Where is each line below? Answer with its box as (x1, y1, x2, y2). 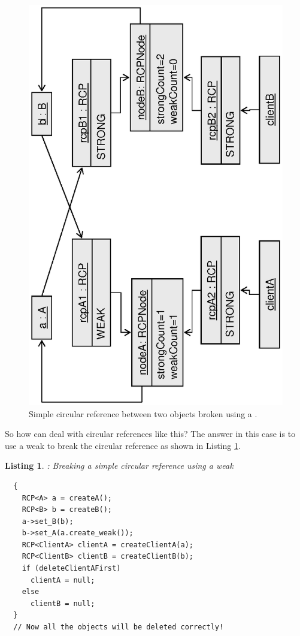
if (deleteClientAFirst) (22, 564, 121, 573)
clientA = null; (30, 575, 95, 584)
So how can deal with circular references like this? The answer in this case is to (5, 427, 296, 440)
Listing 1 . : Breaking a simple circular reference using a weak (5, 459, 234, 472)
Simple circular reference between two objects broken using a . (29, 407, 257, 420)
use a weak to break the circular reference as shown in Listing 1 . (5, 439, 241, 451)
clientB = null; (30, 599, 95, 608)
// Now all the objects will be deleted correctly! (13, 623, 224, 632)
